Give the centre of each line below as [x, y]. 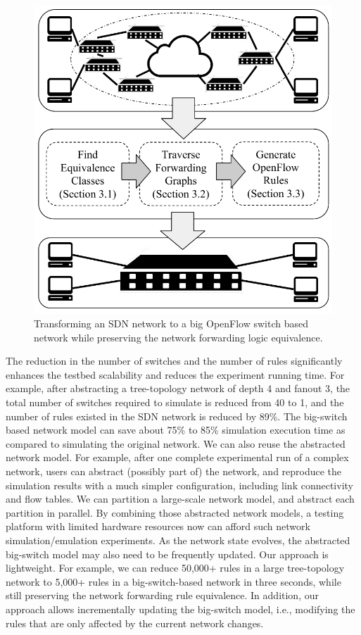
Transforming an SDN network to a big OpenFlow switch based [171, 323]
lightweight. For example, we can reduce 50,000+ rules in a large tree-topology [175, 568]
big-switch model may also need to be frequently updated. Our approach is [167, 554]
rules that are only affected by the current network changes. [135, 623]
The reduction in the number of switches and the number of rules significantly [174, 361]
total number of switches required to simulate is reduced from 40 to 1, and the [175, 402]
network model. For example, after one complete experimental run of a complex [177, 457]
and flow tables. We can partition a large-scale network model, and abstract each [180, 499]
